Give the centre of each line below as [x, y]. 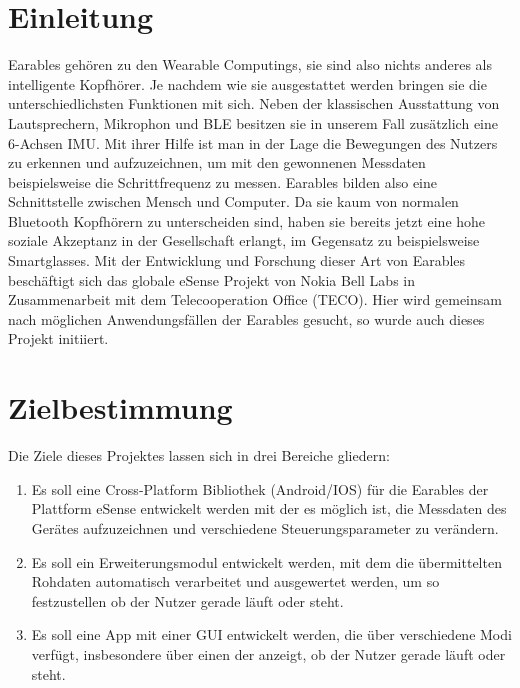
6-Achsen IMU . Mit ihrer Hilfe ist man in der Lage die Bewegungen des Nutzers [253, 142]
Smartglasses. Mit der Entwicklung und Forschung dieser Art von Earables [237, 260]
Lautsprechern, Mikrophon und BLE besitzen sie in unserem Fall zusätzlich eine [253, 122]
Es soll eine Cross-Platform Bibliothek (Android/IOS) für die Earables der [260, 488]
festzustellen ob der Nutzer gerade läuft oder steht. [187, 600]
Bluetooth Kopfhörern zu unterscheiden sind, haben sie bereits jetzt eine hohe [247, 220]
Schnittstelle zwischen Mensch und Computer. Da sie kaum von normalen [233, 201]
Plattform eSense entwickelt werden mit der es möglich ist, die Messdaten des [269, 508]
